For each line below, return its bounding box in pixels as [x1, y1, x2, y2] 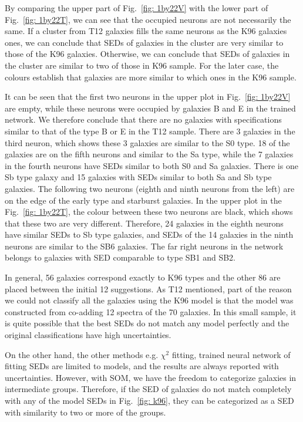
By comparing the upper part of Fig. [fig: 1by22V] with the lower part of [5, 2, 268, 13]
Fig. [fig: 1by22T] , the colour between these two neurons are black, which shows [5, 205, 293, 218]
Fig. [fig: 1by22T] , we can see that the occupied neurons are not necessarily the [5, 13, 291, 25]
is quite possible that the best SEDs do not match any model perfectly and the [5, 317, 289, 329]
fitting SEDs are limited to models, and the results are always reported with [5, 360, 279, 372]
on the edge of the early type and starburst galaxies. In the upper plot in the [5, 194, 282, 206]
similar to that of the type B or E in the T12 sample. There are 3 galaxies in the [5, 124, 295, 137]
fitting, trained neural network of [171, 348, 291, 360]
